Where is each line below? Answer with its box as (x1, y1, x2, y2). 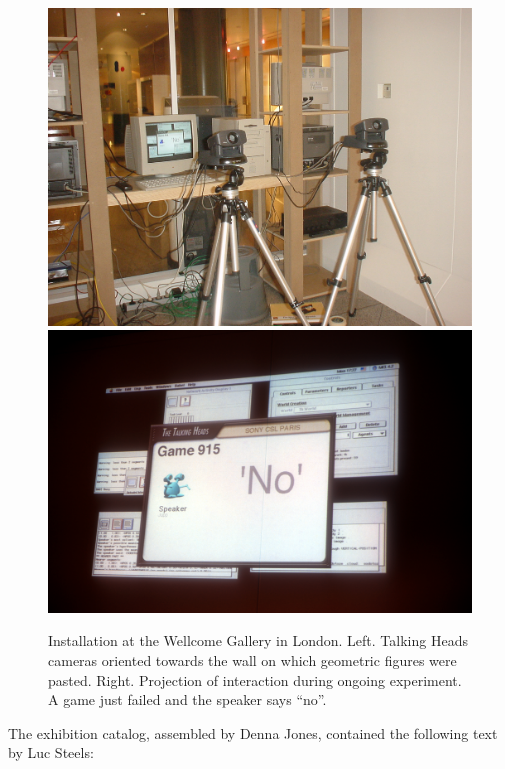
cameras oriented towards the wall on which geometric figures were (48, 650, 457, 671)
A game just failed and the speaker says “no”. (48, 689, 327, 710)
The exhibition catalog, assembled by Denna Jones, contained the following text (8, 722, 498, 743)
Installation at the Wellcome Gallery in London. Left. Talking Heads (48, 630, 468, 651)
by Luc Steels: (8, 742, 94, 763)
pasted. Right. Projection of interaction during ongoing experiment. (48, 669, 462, 690)
